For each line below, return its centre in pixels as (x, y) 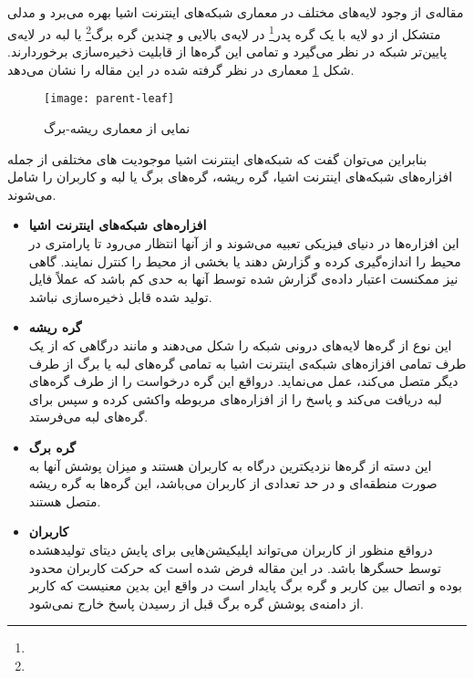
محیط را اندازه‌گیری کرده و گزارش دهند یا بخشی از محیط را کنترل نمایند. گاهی (245, 261)
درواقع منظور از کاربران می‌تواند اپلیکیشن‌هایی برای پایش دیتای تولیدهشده (231, 549)
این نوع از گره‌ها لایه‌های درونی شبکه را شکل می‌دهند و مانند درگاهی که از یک (240, 345)
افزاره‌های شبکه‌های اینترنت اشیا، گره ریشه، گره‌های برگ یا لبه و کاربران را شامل (230, 177)
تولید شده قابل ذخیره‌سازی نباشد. (120, 296)
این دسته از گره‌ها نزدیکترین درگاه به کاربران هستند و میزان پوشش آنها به (230, 465)
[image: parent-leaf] (109, 99)
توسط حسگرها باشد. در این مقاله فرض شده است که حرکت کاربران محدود (235, 567)
